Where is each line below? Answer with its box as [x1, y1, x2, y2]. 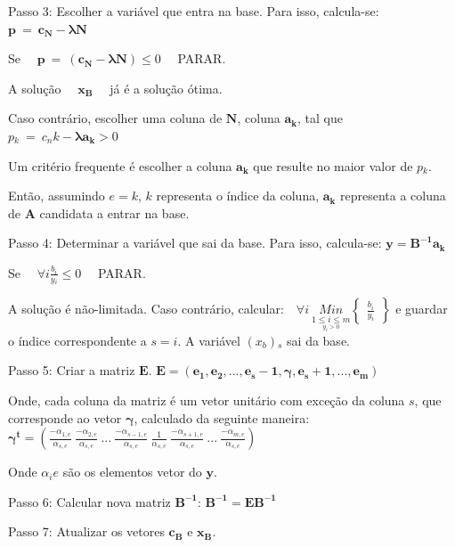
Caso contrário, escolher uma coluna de [8, 109, 223, 127]
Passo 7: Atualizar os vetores [8, 522, 165, 541]
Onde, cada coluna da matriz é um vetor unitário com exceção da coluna [8, 390, 405, 409]
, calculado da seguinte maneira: [134, 408, 310, 427]
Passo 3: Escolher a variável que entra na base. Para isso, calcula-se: [8, 2, 379, 20]
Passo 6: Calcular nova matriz [8, 492, 171, 510]
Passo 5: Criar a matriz [8, 361, 135, 380]
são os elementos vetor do [62, 462, 202, 481]
